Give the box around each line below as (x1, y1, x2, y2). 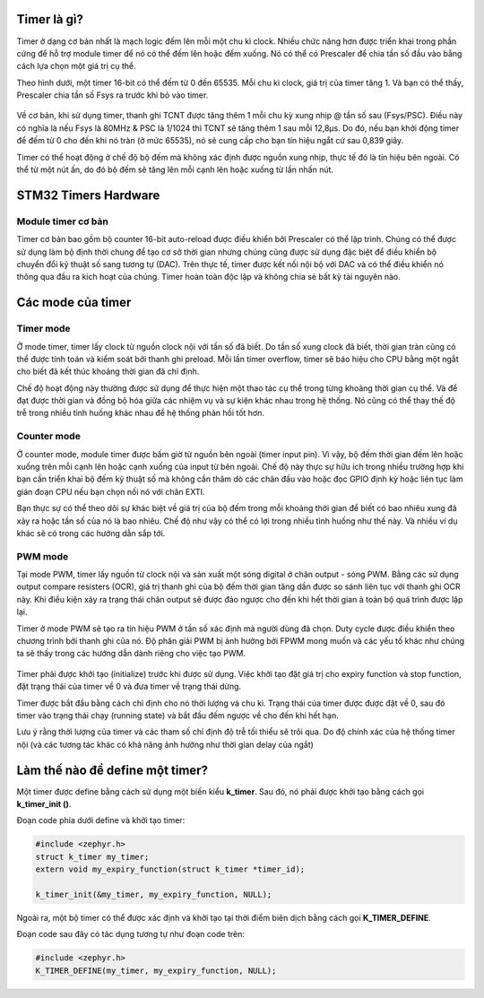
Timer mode (16, 323, 71, 335)
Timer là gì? (16, 12, 84, 27)
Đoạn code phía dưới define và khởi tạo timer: (16, 815, 186, 826)
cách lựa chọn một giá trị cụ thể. (16, 61, 136, 72)
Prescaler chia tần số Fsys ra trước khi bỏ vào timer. (16, 90, 209, 100)
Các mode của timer (16, 295, 132, 310)
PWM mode (16, 550, 69, 562)
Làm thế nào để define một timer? (16, 762, 208, 777)
